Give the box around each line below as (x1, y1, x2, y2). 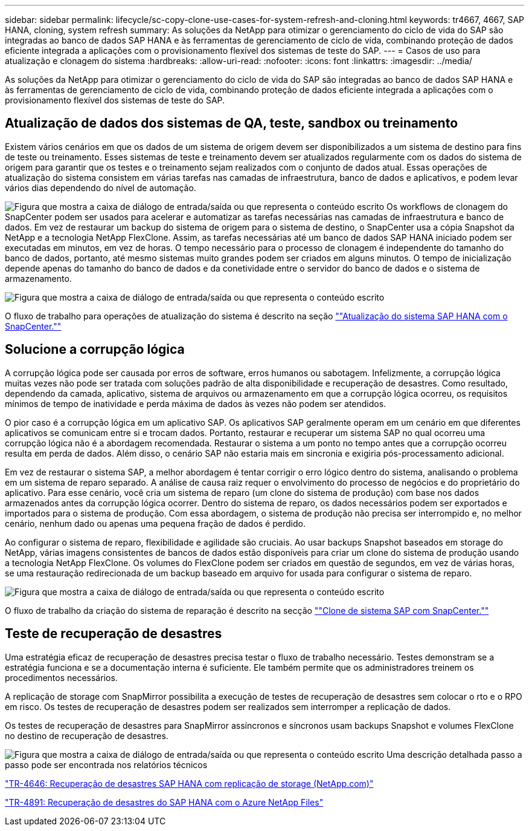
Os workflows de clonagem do (386, 201, 508, 212)
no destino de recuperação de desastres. (5, 730, 168, 741)
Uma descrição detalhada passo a (386, 749, 522, 760)
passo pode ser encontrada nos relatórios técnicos (5, 759, 208, 770)
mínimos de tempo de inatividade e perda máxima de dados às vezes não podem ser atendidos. (5, 398, 386, 409)
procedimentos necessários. (5, 672, 118, 683)
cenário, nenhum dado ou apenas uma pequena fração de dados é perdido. (5, 518, 306, 529)
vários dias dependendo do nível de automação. (5, 182, 196, 193)
